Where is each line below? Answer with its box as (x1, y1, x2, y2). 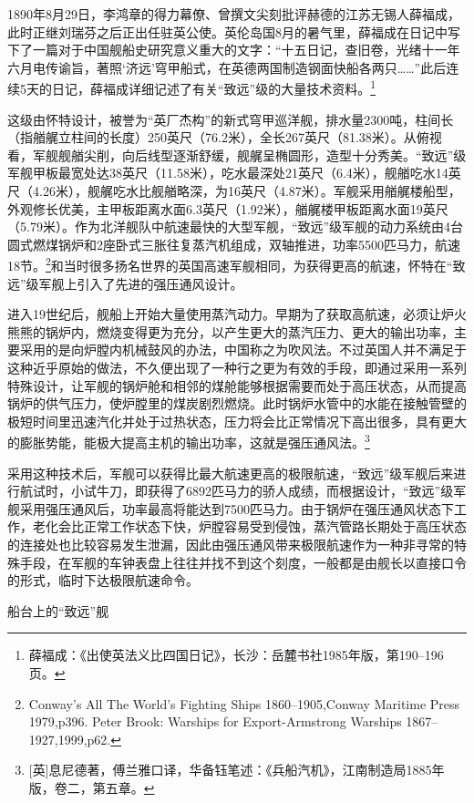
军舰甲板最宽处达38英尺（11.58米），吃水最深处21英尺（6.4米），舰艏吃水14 (7, 163, 448, 182)
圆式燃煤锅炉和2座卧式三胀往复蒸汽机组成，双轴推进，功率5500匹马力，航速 (7, 234, 460, 253)
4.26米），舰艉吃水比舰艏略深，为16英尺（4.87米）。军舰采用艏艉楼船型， (32, 181, 461, 200)
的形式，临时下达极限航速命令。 (7, 571, 199, 590)
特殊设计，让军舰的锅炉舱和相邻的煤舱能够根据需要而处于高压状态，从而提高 (7, 376, 467, 395)
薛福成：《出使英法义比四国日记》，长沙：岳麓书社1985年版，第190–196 (28, 645, 444, 664)
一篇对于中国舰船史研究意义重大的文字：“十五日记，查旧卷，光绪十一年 (32, 40, 460, 59)
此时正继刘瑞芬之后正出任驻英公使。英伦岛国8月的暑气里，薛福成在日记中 (7, 22, 448, 41)
